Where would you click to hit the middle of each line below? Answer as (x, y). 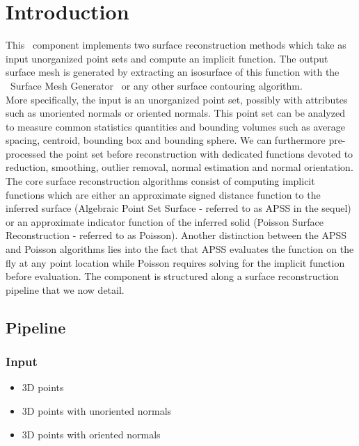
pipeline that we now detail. (65, 289)
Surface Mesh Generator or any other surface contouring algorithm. (156, 85)
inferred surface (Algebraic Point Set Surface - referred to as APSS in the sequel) (178, 208)
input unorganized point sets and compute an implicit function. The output (167, 58)
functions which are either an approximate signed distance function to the (163, 194)
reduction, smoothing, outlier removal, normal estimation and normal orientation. (179, 167)
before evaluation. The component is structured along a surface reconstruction (172, 276)
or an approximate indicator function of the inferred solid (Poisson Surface (165, 221)
